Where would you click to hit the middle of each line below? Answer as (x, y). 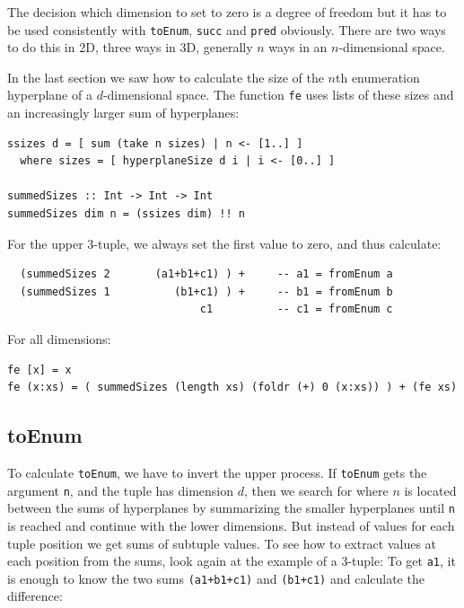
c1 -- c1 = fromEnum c (296, 309)
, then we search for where (316, 490)
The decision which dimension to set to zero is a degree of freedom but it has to (227, 12)
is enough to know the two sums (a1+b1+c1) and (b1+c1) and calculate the (216, 578)
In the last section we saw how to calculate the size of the (166, 77)
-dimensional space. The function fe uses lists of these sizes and (278, 95)
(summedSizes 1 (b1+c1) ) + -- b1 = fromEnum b (206, 291)
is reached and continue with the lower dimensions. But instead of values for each (231, 525)
